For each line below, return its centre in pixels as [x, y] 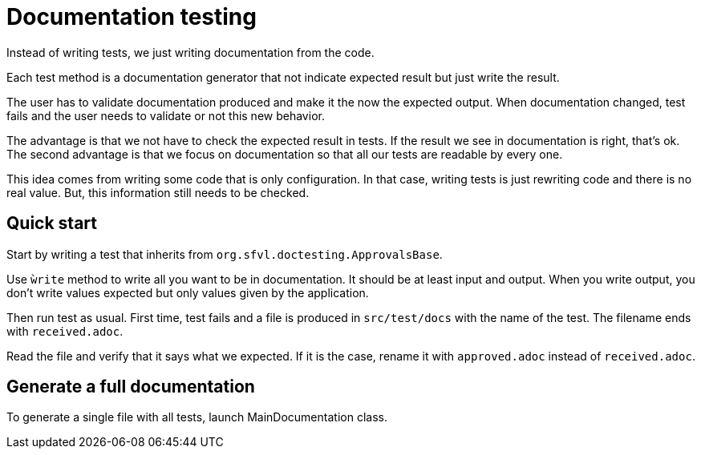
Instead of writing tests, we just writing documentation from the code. [190, 52]
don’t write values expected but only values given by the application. [188, 292]
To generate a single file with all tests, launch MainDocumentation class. [197, 417]
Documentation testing [132, 17]
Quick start [52, 223]
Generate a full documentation [131, 387]
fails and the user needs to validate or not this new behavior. [166, 115]
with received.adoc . [65, 331]
